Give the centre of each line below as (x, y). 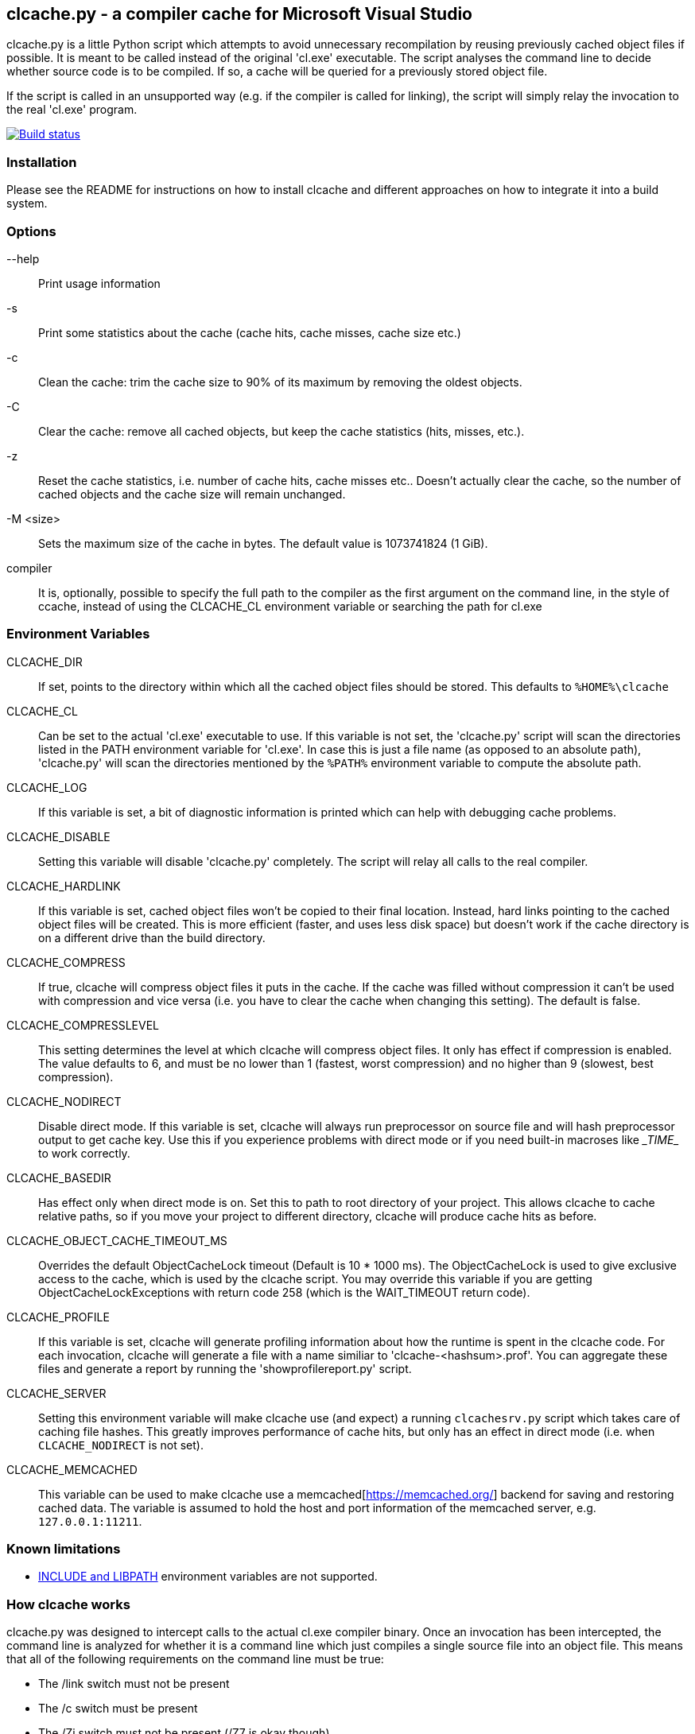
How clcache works (68, 1604)
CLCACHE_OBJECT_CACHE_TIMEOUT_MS (117, 1240)
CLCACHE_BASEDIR (59, 1177)
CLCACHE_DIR (45, 661)
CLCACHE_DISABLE (58, 836)
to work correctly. (84, 1153)
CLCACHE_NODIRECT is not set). (121, 1445)
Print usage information (99, 283)
